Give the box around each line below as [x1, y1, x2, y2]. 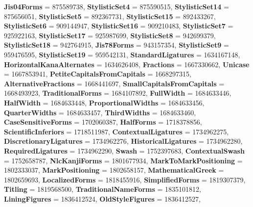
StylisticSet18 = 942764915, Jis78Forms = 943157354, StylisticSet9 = [4, 40, 229, 50]
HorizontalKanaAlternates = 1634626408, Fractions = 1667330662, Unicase [4, 59, 250, 69]
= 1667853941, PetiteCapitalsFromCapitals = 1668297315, [4, 69, 191, 79]
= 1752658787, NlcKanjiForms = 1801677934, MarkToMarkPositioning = [4, 155, 243, 165]
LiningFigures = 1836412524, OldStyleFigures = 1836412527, [4, 193, 201, 204]
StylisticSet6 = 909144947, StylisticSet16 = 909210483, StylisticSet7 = [4, 21, 233, 31]
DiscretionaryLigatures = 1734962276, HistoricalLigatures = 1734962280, [4, 136, 243, 146]
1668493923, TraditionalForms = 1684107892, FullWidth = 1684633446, [4, 88, 231, 98]
